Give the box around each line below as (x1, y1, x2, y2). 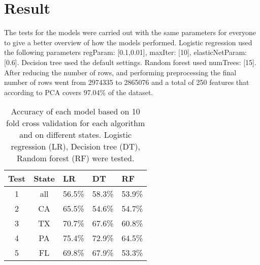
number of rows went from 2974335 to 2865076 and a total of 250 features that (4, 77, 249, 87)
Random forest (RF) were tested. (16, 152, 135, 164)
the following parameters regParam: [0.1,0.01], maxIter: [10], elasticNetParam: (4, 47, 247, 57)
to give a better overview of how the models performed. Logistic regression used (4, 37, 252, 47)
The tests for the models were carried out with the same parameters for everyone (4, 27, 256, 38)
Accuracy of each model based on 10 (11, 105, 140, 117)
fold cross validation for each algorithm (6, 117, 145, 129)
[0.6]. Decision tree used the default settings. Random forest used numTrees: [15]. (4, 56, 256, 67)
